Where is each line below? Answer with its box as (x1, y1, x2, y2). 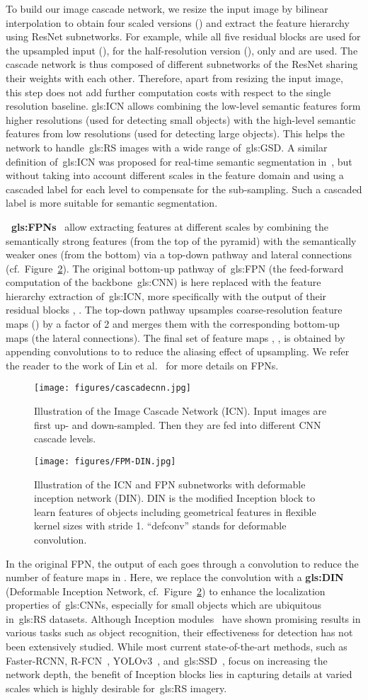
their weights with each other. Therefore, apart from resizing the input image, (6, 70, 343, 85)
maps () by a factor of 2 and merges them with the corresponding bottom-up (6, 316, 340, 331)
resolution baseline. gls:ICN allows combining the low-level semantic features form (6, 98, 361, 113)
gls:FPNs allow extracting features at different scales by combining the (11, 219, 329, 234)
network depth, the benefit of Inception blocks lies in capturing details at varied (6, 667, 352, 682)
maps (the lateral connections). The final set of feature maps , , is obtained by (6, 330, 345, 345)
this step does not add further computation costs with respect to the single (6, 84, 331, 99)
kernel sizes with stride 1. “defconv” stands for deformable (34, 518, 287, 533)
